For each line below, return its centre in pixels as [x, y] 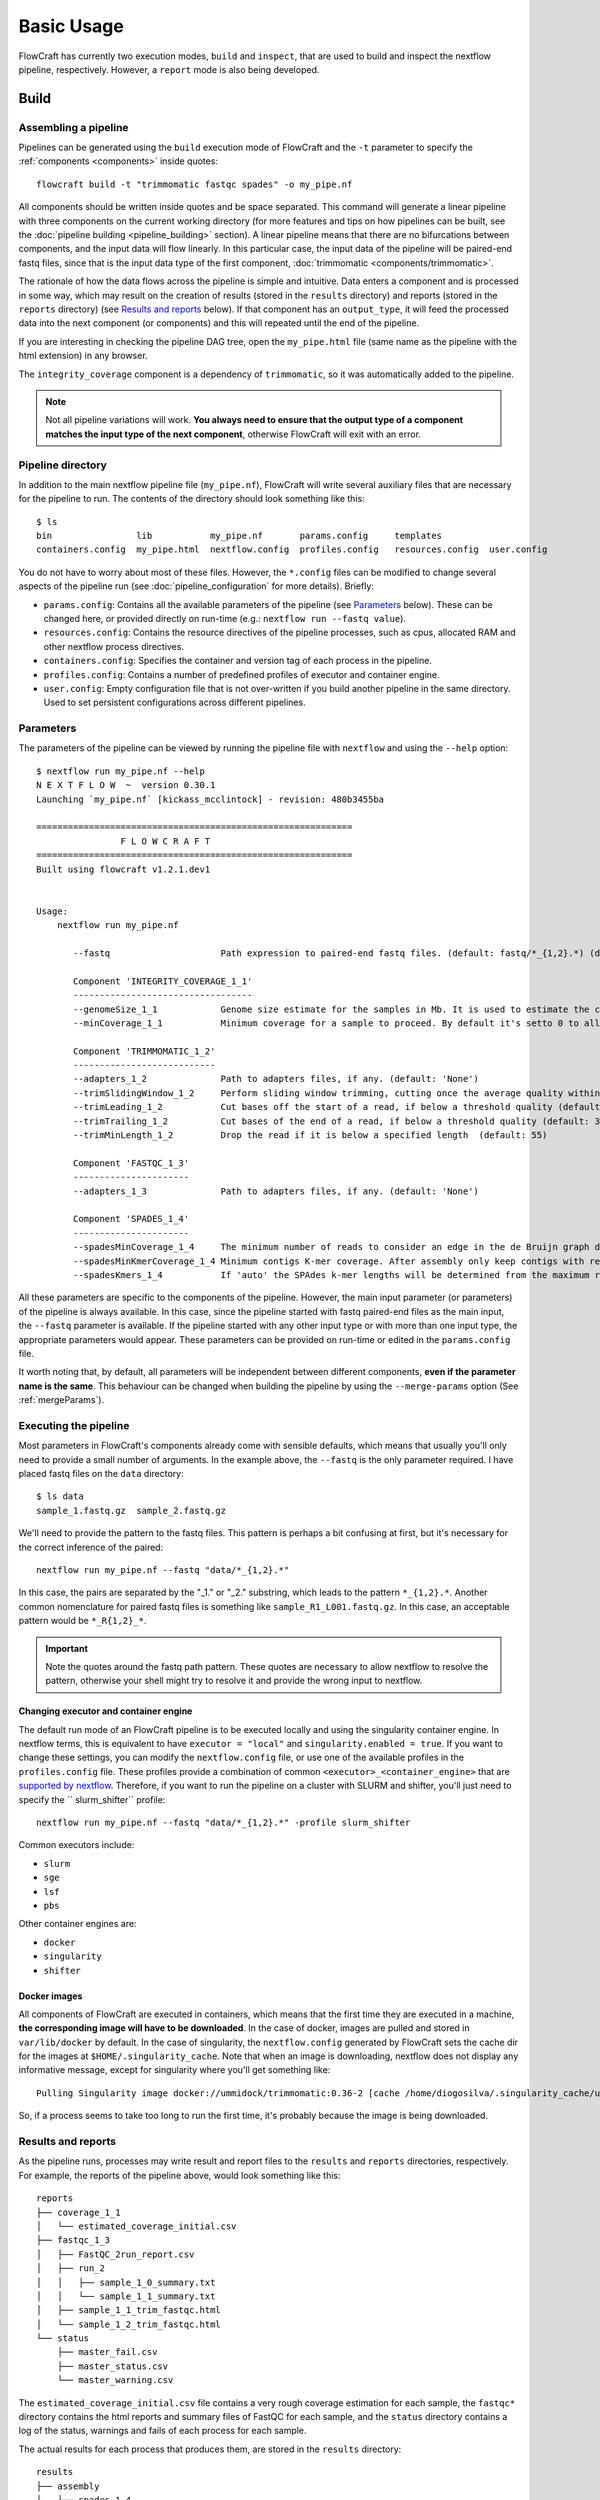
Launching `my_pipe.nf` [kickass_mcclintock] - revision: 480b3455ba [210, 799]
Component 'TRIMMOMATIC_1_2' [144, 1051]
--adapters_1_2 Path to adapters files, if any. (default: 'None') [276, 1079]
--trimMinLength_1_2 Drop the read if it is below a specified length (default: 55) [310, 1135]
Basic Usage [71, 26]
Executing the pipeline [74, 1425]
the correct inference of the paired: [91, 1547]
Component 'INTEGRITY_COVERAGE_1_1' [163, 981]
